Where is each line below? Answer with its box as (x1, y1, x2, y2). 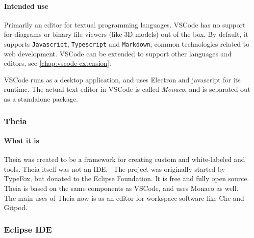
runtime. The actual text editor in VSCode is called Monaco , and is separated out (4, 84, 251, 94)
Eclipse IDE (4, 223, 52, 235)
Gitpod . (4, 202, 27, 212)
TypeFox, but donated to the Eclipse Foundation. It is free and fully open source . (4, 173, 249, 184)
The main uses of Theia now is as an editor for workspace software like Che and (4, 192, 244, 203)
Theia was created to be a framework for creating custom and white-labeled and (4, 154, 245, 164)
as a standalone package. (4, 94, 78, 104)
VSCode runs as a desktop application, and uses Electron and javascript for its (4, 74, 241, 84)
